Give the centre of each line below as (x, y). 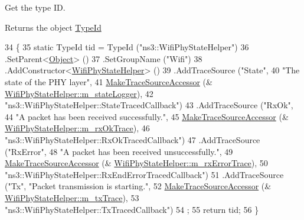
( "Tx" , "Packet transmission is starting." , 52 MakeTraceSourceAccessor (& (138, 186)
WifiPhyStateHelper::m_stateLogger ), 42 (79, 93)
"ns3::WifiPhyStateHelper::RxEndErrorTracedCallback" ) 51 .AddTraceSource (144, 174)
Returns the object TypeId (53, 27)
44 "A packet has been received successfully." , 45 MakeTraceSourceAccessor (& (147, 116)
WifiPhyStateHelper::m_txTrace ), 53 (72, 197)
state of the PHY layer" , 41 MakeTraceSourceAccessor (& (109, 81)
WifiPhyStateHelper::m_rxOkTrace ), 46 (77, 128)
